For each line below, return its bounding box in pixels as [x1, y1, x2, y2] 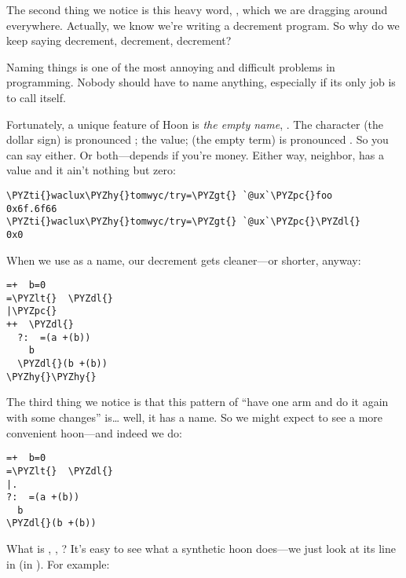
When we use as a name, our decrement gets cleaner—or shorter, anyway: [6, 251, 361, 268]
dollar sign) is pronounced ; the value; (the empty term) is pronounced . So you [6, 131, 389, 148]
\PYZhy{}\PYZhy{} [6, 371, 97, 382]
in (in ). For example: [6, 555, 110, 572]
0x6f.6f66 [6, 203, 57, 214]
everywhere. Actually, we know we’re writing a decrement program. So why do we [6, 16, 400, 33]
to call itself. [6, 89, 66, 105]
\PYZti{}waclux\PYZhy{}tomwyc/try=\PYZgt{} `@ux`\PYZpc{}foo [6, 189, 333, 201]
